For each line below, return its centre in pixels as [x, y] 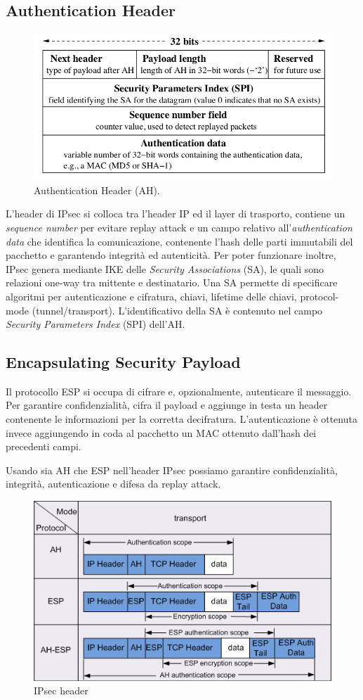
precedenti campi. [44, 446]
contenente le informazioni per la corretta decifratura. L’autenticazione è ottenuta [181, 419]
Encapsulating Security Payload [123, 362]
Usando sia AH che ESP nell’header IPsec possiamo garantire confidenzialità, [172, 470]
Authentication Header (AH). [97, 190]
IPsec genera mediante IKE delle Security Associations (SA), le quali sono [165, 268]
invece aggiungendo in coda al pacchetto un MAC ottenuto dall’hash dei [161, 432]
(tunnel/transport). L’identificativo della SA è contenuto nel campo [177, 310]
